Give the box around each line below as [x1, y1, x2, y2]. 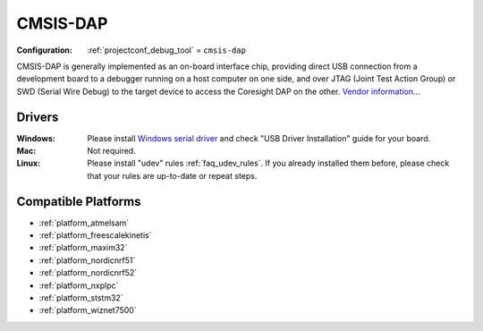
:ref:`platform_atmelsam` [38, 217, 130, 228]
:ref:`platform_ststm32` [38, 293, 124, 303]
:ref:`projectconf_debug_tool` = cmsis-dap [87, 45, 246, 55]
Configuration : [16, 45, 73, 55]
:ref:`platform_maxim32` [38, 242, 128, 253]
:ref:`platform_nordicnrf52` [38, 267, 138, 278]
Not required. [87, 146, 136, 157]
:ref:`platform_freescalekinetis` [38, 230, 152, 241]
